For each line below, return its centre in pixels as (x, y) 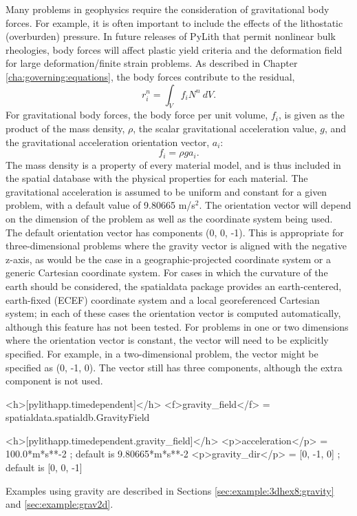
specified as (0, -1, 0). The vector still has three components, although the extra (174, 367)
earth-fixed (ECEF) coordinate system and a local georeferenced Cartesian (163, 299)
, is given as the (311, 115)
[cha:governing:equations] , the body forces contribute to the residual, (150, 76)
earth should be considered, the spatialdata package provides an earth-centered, (174, 286)
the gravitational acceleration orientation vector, (108, 142)
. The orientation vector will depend (275, 205)
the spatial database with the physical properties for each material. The (157, 178)
